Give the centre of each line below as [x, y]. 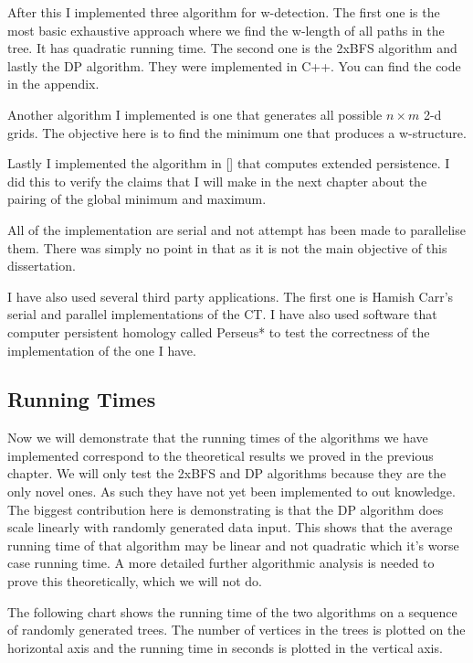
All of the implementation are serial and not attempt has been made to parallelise [236, 229]
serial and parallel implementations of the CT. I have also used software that [222, 314]
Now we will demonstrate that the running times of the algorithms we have [218, 438]
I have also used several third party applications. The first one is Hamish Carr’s [231, 296]
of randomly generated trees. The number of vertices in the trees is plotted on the [236, 630]
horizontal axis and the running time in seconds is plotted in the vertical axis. [225, 647]
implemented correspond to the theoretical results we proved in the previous [221, 455]
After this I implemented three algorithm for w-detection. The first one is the [224, 12]
